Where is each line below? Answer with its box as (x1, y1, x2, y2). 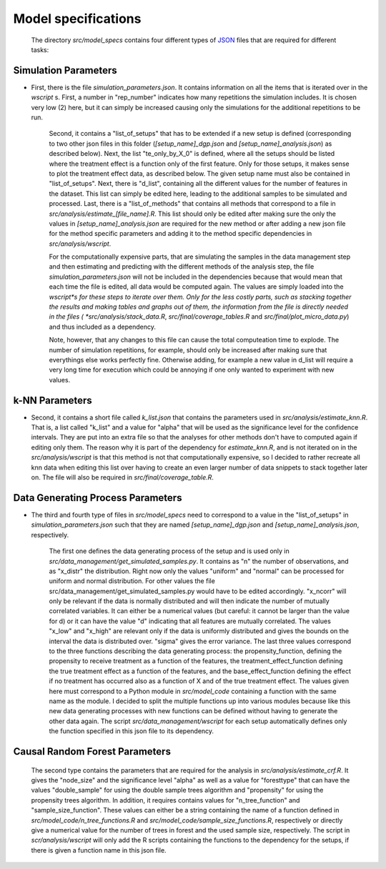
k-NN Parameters (13, 394, 92, 407)
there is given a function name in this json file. (31, 845, 167, 854)
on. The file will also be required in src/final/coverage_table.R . (31, 473, 214, 482)
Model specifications (13, 11, 142, 26)
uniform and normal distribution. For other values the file (49, 577, 216, 585)
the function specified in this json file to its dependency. (49, 727, 214, 735)
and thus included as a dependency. (49, 322, 157, 331)
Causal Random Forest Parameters (13, 745, 172, 758)
